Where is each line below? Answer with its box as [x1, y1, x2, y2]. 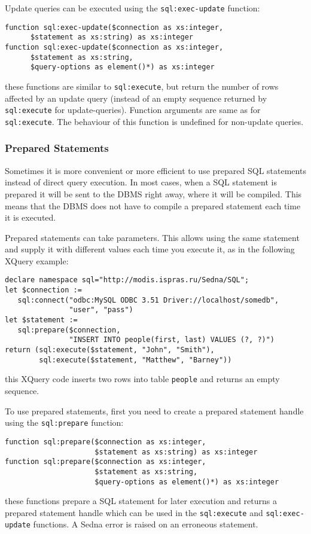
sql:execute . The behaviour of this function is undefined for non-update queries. [5, 115, 304, 127]
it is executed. [5, 211, 56, 224]
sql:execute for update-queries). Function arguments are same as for [5, 103, 261, 116]
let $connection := [5, 286, 82, 295]
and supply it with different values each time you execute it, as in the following [5, 243, 295, 255]
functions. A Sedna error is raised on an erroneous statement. [33, 518, 258, 530]
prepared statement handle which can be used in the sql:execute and [5, 506, 263, 518]
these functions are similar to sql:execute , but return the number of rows [5, 80, 279, 92]
